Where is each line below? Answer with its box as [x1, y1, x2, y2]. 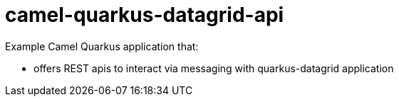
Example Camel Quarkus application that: [5, 40, 199, 52]
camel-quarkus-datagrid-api [5, 3, 284, 27]
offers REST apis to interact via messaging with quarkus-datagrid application [33, 62, 394, 74]
